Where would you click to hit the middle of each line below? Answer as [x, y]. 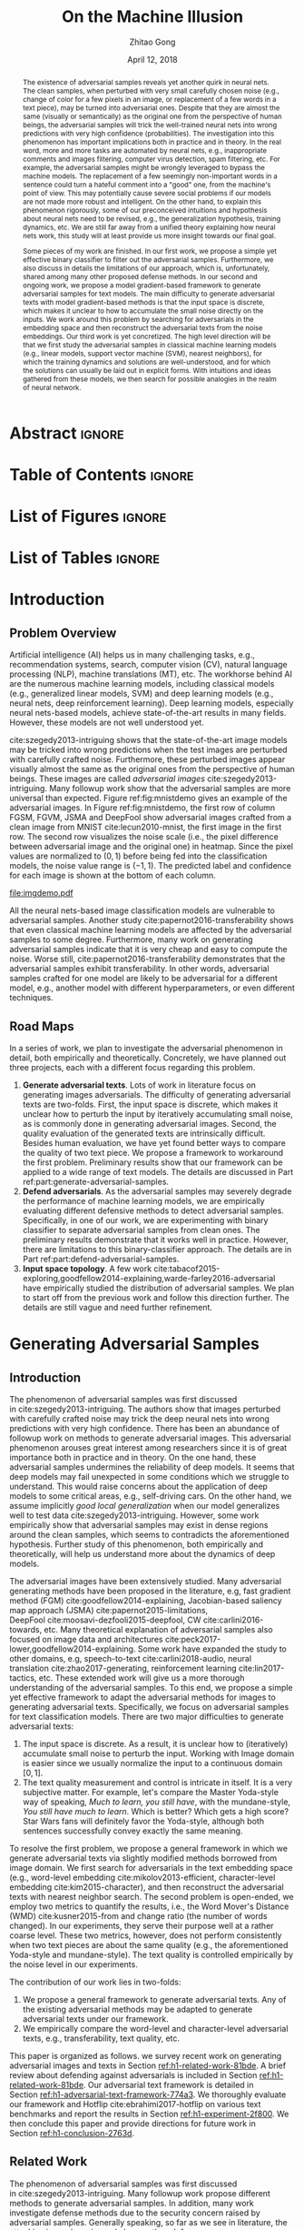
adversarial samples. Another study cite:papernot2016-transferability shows [152, 920]
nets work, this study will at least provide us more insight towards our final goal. [149, 235]
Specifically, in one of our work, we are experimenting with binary [145, 1220]
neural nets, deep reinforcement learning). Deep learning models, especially [152, 703]
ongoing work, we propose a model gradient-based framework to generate [142, 285]
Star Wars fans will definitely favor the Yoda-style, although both [143, 1821]
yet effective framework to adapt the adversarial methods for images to [143, 1697]
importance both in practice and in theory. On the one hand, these [133, 1457]
